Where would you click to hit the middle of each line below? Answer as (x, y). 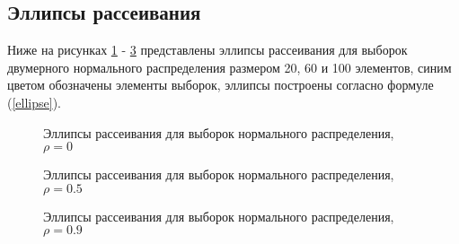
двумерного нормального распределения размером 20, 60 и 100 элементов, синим (229, 67)
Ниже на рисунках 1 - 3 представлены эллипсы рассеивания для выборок (207, 50)
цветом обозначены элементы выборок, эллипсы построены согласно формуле (221, 85)
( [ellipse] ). (34, 102)
